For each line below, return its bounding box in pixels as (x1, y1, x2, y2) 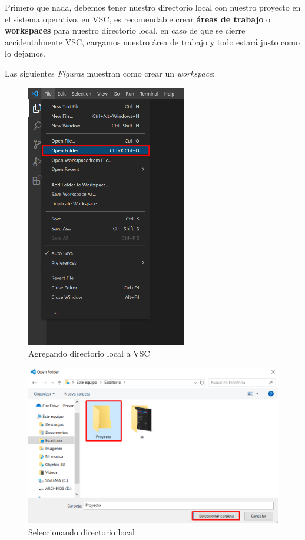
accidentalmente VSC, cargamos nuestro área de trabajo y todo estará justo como (5, 35, 300, 48)
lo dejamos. (5, 47, 45, 60)
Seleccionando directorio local (28, 525, 135, 538)
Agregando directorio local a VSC (28, 347, 150, 359)
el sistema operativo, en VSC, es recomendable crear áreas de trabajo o (5, 12, 271, 25)
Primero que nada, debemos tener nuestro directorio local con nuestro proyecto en (5, 1, 301, 13)
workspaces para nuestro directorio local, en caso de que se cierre (5, 24, 246, 37)
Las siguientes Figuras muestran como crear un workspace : (5, 67, 215, 79)
